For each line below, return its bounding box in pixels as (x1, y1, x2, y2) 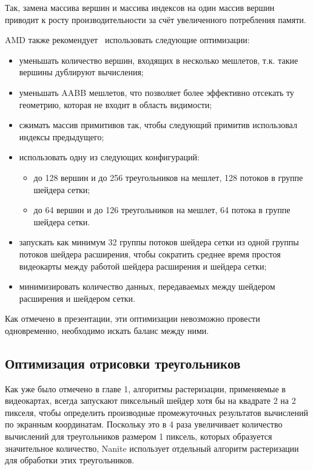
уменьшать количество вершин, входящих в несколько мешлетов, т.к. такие (19, 53, 298, 66)
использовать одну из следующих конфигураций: (19, 151, 200, 163)
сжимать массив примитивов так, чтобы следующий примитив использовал (19, 118, 297, 131)
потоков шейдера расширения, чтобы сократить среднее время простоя (19, 247, 281, 260)
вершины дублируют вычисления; (19, 66, 144, 78)
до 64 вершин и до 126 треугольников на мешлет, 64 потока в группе (33, 203, 291, 216)
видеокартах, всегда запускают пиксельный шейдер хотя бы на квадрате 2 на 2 (5, 394, 296, 407)
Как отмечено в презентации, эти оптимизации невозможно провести (5, 312, 260, 325)
